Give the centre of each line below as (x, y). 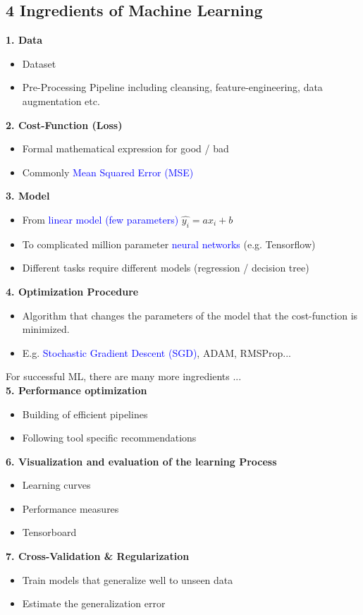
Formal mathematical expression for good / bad (125, 148)
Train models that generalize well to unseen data (128, 579)
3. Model (28, 196)
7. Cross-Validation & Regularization (98, 556)
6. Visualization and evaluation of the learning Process (141, 461)
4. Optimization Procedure (72, 291)
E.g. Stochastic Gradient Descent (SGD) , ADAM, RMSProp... (157, 352)
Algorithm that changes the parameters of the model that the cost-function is (190, 315)
